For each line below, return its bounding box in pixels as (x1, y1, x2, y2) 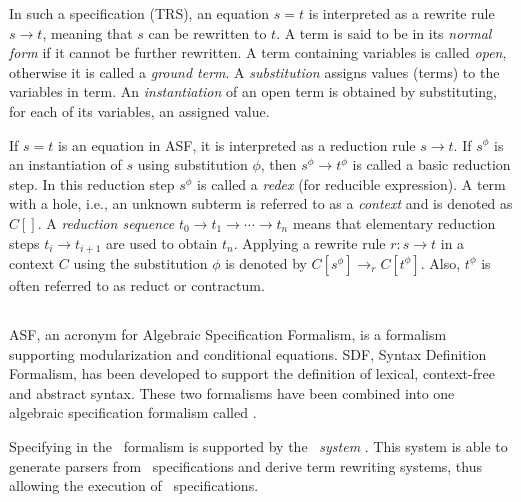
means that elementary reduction (292, 212, 496, 233)
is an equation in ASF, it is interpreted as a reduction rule (57, 134, 416, 155)
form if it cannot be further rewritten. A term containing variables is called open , (9, 42, 507, 63)
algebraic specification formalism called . (9, 402, 257, 423)
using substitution (137, 154, 248, 175)
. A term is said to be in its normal (276, 22, 492, 43)
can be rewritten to (148, 22, 267, 43)
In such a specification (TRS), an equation (9, 3, 270, 23)
